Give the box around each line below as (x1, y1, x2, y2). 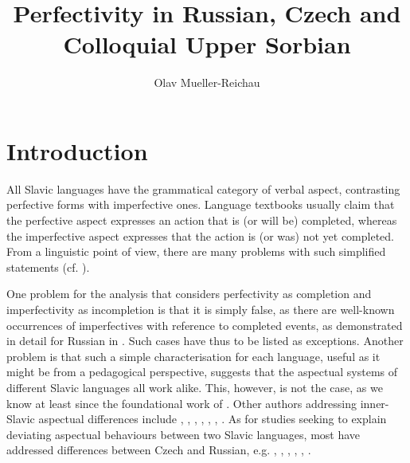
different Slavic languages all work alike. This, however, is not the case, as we (6, 379, 383, 395)
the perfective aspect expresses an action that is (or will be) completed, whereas (6, 212, 397, 229)
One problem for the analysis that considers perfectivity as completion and (6, 285, 372, 302)
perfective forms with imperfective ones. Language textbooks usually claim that (6, 196, 395, 213)
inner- (360, 394, 389, 411)
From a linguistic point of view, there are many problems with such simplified (6, 243, 386, 260)
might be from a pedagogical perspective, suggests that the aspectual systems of (6, 363, 398, 380)
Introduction (6, 134, 148, 167)
